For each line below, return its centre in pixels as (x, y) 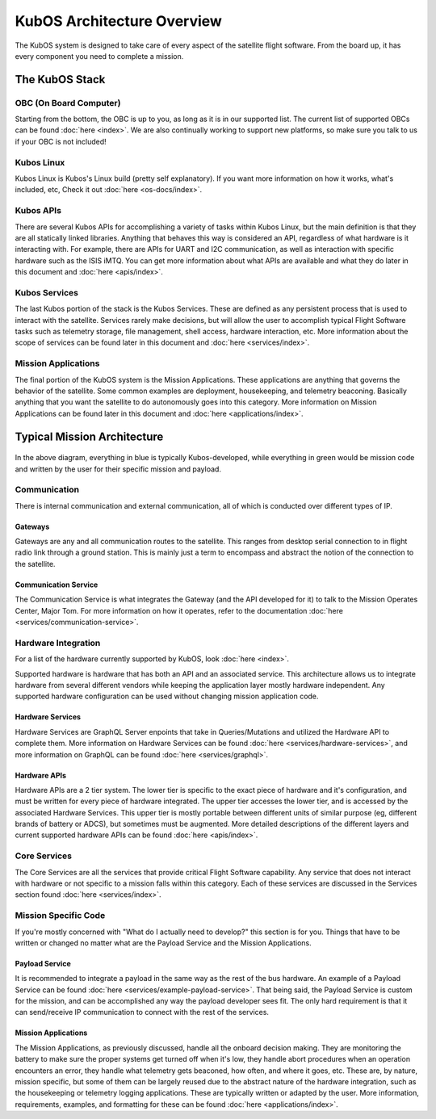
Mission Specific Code (60, 916)
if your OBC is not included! (61, 141)
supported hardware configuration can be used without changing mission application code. (167, 696)
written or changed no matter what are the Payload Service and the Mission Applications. (163, 943)
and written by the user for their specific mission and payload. (118, 469)
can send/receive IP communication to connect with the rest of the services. (142, 1012)
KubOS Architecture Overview (118, 21)
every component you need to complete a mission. (99, 56)
